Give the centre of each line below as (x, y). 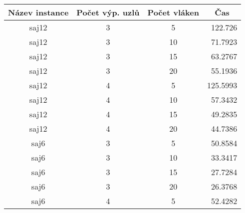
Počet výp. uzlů (108, 12)
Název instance (38, 12)
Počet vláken (173, 12)
